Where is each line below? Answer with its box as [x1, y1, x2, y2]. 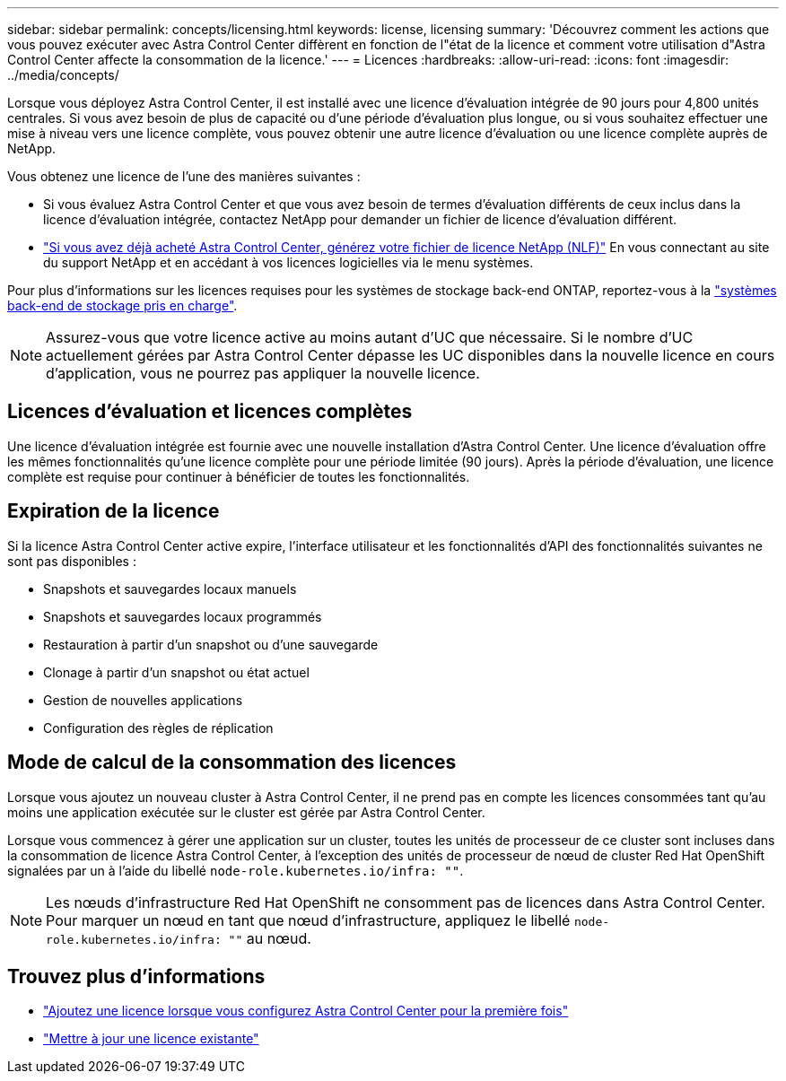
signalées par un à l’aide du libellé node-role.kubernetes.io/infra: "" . [7, 862, 464, 878]
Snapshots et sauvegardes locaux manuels [43, 580, 297, 597]
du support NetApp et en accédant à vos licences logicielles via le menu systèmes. [43, 255, 534, 270]
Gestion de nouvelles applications [43, 692, 243, 708]
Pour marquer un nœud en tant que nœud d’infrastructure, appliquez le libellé [46, 911, 571, 929]
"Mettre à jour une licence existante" [43, 1031, 259, 1047]
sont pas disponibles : [7, 553, 136, 569]
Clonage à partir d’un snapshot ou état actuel [43, 664, 310, 680]
